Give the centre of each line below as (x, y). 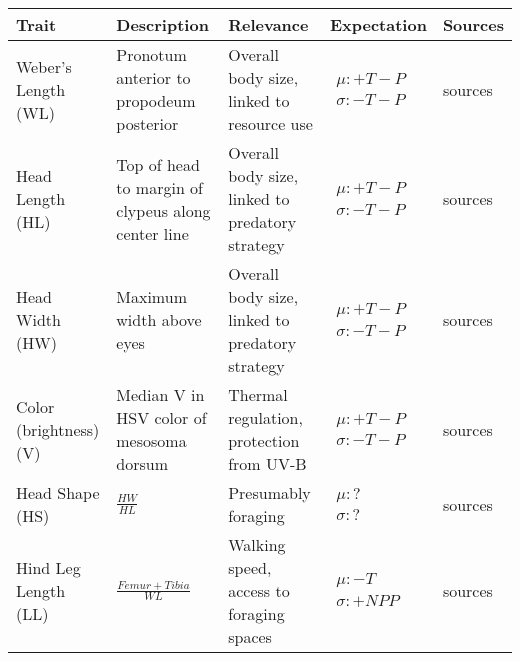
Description (162, 24)
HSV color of (161, 417)
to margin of (160, 187)
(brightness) (58, 429)
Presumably (269, 492)
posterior (147, 123)
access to (259, 590)
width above (159, 319)
